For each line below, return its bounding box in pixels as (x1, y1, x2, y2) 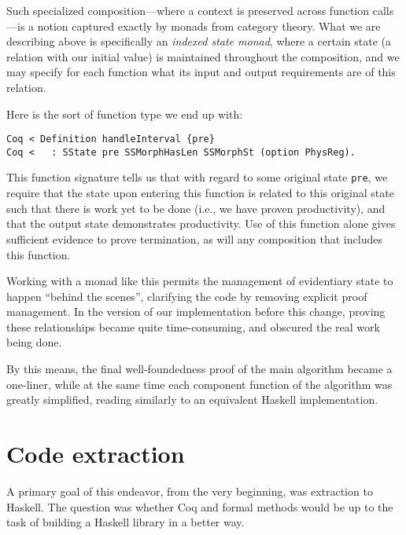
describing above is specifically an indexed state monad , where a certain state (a (6, 33, 391, 49)
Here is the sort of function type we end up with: (6, 105, 243, 122)
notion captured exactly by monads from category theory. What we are (37, 17, 381, 34)
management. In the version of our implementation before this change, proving (6, 303, 386, 320)
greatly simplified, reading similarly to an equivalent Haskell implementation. (6, 391, 378, 408)
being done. (6, 334, 62, 350)
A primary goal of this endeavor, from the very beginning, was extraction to (6, 482, 373, 499)
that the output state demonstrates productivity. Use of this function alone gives (6, 215, 396, 232)
